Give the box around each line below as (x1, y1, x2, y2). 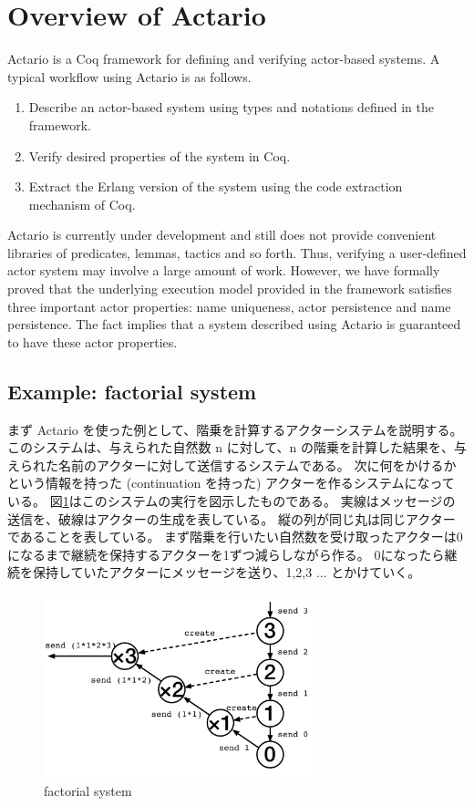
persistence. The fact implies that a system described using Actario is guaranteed (7, 315, 461, 334)
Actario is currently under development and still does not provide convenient (7, 225, 437, 244)
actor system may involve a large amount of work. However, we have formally (7, 261, 440, 280)
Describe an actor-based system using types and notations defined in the (28, 98, 434, 117)
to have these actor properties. (7, 332, 178, 351)
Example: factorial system (7, 377, 257, 405)
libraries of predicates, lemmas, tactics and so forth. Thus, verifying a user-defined (7, 243, 467, 262)
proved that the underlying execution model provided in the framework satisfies (7, 279, 452, 298)
